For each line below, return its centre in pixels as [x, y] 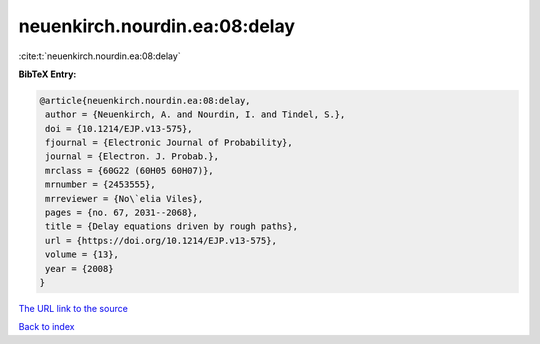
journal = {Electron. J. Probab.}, [132, 156]
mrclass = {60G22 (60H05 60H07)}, [129, 170]
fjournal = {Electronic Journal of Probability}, [169, 143]
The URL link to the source [73, 308]
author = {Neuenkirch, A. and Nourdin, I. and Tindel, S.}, [195, 114]
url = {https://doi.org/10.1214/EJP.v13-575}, [161, 240]
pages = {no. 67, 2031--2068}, [122, 213]
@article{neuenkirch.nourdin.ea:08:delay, [145, 100]
